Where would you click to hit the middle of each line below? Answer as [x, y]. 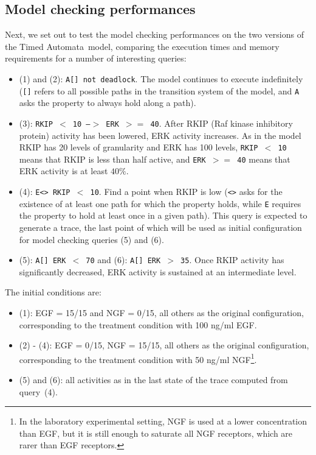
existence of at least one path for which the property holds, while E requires [160, 203]
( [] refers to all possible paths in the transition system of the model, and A [159, 90]
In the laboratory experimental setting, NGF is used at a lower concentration [163, 421]
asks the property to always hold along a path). [108, 103]
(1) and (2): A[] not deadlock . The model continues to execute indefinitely [161, 78]
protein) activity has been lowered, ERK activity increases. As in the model [160, 135]
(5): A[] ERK [43, 260]
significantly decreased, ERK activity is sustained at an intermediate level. [158, 271]
